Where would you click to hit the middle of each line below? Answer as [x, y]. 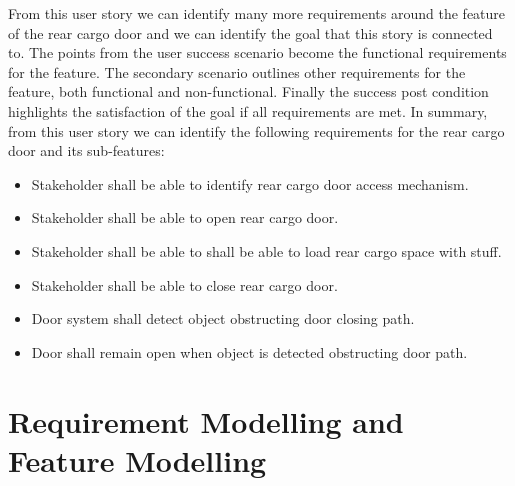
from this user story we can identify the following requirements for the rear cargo [256, 130]
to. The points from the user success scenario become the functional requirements [257, 52]
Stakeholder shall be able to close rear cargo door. [184, 284]
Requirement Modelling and [206, 420]
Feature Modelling [137, 459]
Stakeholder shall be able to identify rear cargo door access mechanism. [250, 183]
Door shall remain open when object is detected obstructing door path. [249, 351]
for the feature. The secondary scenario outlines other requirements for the [237, 71]
